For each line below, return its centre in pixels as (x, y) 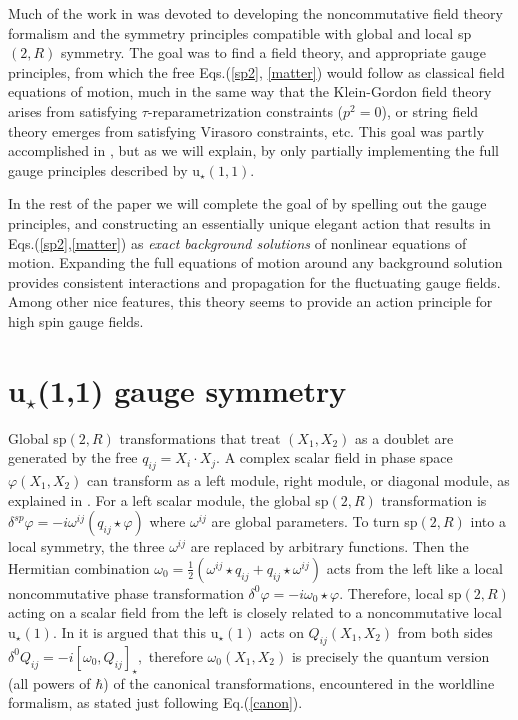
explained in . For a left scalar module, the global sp (168, 499)
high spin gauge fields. (76, 320)
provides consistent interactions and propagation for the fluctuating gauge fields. (254, 281)
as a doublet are (404, 437)
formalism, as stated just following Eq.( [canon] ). (155, 702)
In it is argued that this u (140, 631)
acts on (282, 631)
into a (488, 521)
